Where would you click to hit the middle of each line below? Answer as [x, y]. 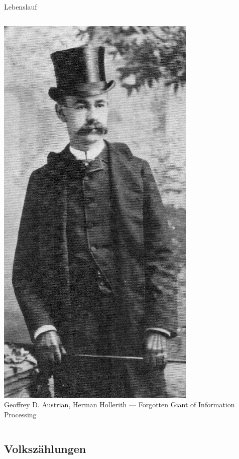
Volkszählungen [45, 448]
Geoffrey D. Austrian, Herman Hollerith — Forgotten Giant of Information [119, 405]
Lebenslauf [21, 7]
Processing [20, 414]
